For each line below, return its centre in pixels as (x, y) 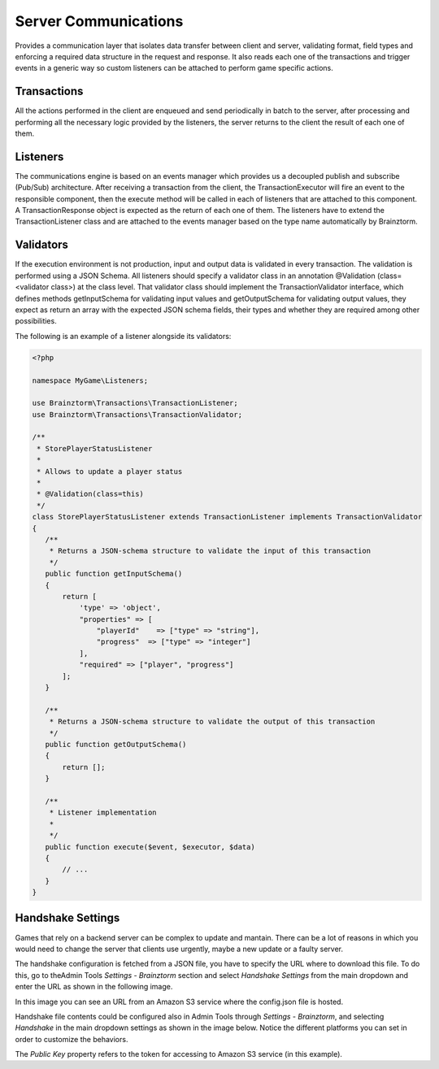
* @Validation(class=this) (90, 494)
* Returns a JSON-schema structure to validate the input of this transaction (210, 551)
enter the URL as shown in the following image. (94, 987)
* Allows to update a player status (110, 471)
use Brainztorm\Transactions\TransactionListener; (135, 403)
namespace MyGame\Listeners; (90, 380)
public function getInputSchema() (114, 574)
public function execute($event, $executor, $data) (150, 847)
